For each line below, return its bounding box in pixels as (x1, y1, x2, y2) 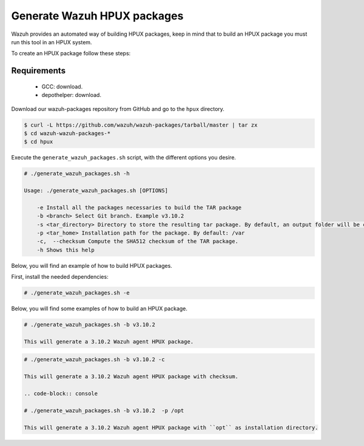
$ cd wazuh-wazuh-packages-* (24, 130, 111, 136)
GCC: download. (41, 82, 83, 90)
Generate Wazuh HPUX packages (11, 9, 184, 22)
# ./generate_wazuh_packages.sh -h (24, 170, 130, 177)
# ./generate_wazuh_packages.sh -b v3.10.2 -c (24, 356, 165, 363)
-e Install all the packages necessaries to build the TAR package (36, 204, 242, 211)
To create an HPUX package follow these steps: (11, 50, 131, 57)
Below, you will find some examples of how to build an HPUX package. (11, 305, 188, 312)
